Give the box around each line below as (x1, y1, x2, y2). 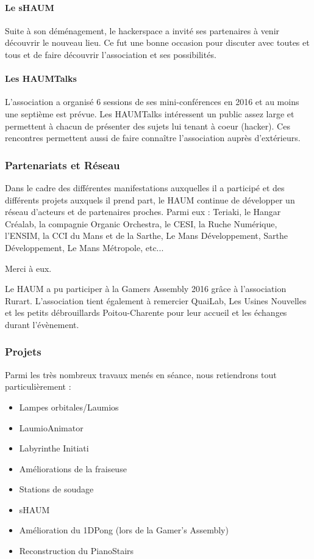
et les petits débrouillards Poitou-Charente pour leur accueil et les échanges (5, 306, 287, 319)
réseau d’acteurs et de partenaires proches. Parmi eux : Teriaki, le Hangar (5, 205, 281, 218)
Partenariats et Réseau (5, 157, 120, 172)
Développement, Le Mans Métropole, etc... (5, 241, 164, 254)
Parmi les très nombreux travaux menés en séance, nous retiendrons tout (5, 368, 277, 381)
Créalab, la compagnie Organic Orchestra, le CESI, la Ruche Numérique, (5, 217, 277, 230)
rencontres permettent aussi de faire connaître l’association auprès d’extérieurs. (5, 131, 301, 144)
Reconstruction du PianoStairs (19, 544, 134, 557)
